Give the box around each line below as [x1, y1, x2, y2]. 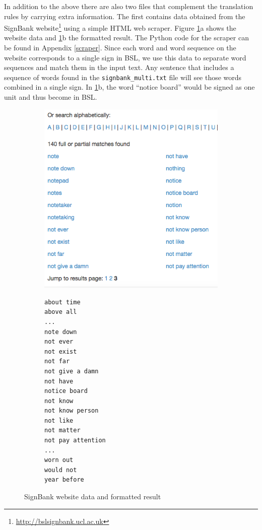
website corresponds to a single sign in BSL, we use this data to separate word [4, 52, 246, 62]
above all [44, 308, 77, 316]
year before [44, 476, 84, 484]
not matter [44, 427, 81, 434]
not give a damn [44, 367, 99, 375]
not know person [44, 407, 99, 415]
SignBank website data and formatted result [24, 491, 161, 502]
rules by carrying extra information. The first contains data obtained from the [4, 11, 245, 21]
